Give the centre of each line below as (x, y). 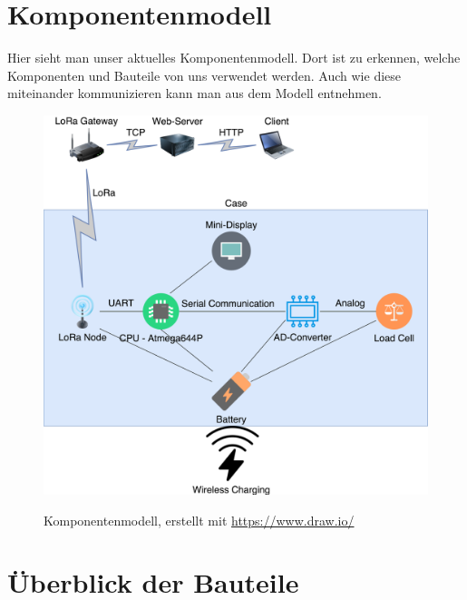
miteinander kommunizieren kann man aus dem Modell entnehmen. (195, 93)
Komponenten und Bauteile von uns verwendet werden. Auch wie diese (204, 75)
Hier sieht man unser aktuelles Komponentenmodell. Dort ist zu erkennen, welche (234, 58)
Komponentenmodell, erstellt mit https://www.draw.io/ (199, 520)
